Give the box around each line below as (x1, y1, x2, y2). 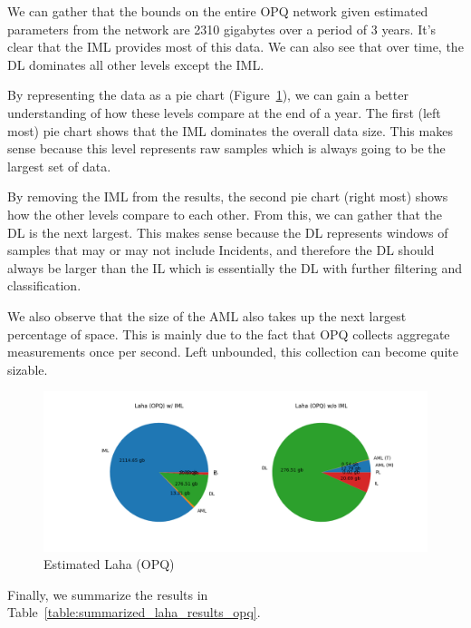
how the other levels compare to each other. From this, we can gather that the (7, 204, 442, 223)
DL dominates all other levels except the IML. (7, 54, 264, 74)
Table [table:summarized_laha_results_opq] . (7, 603, 261, 622)
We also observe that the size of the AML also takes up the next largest (7, 306, 407, 325)
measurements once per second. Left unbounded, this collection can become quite (7, 342, 458, 361)
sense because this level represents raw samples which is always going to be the (7, 139, 446, 158)
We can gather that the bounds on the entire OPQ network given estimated (7, 2, 428, 20)
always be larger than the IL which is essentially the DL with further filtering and (7, 258, 462, 277)
